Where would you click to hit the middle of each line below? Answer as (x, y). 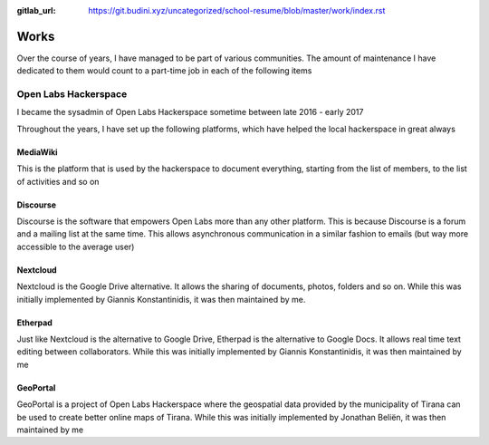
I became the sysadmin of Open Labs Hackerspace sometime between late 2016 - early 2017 (190, 112)
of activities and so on (58, 181)
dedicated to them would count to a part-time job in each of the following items (164, 71)
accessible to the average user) (76, 247)
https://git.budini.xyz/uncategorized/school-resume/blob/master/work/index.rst (237, 10)
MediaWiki (37, 152)
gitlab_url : (36, 10)
